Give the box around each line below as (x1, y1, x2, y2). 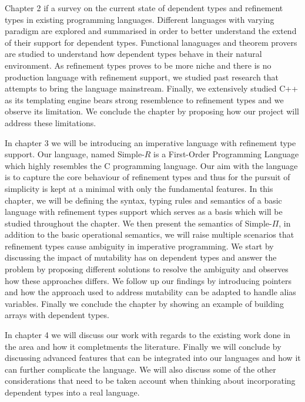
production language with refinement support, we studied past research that (5, 70, 279, 83)
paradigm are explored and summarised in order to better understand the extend (5, 25, 297, 37)
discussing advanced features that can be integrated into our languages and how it (5, 352, 301, 364)
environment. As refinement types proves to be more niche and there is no (5, 59, 272, 71)
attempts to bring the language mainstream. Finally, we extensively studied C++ (5, 82, 299, 94)
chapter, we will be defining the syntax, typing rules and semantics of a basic (5, 194, 282, 206)
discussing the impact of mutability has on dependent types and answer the (5, 251, 277, 264)
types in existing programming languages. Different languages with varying (5, 13, 274, 25)
